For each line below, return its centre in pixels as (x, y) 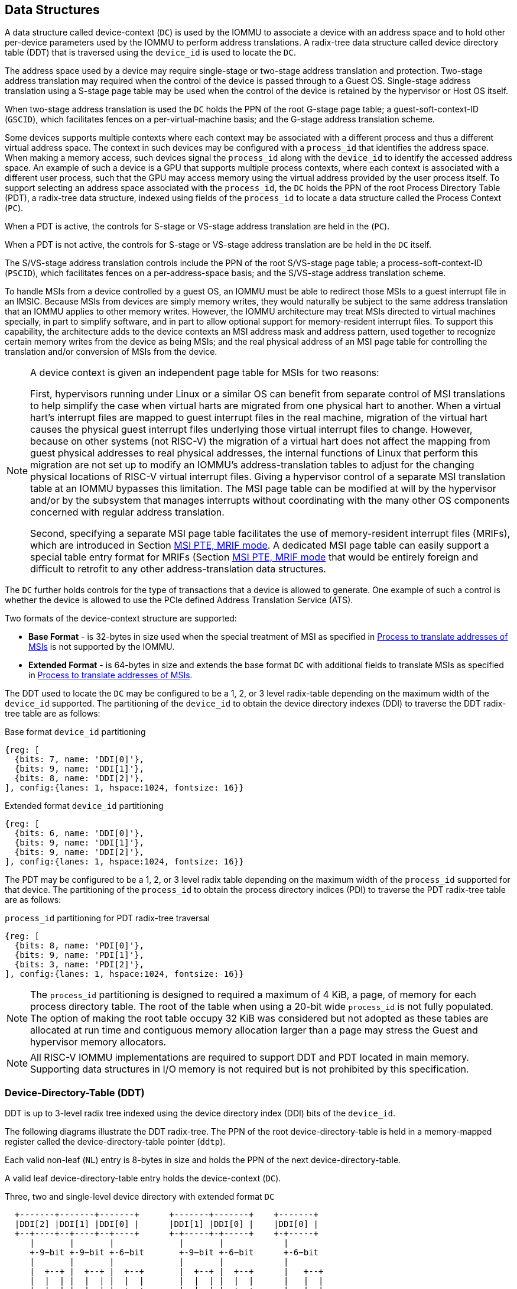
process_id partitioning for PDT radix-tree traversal (107, 918)
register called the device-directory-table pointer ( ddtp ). (115, 1142)
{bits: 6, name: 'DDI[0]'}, (79, 833)
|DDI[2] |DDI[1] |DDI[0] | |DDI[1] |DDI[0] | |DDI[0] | (167, 1224)
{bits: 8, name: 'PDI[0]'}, (79, 946)
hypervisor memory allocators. (98, 1042)
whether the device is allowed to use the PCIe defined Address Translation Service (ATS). (179, 600)
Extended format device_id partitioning (84, 806)
